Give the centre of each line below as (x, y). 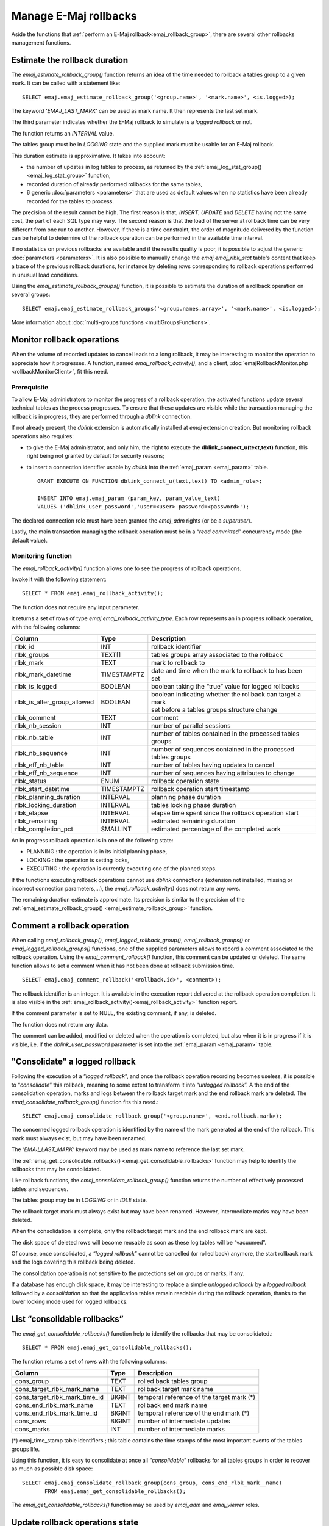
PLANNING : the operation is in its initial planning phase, (97, 852)
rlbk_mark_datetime (43, 674)
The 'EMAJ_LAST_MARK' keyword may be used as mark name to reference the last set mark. (128, 1149)
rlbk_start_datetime (42, 789)
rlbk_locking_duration (46, 805)
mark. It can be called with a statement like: (66, 83)
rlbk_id (25, 647)
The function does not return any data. (60, 1024)
